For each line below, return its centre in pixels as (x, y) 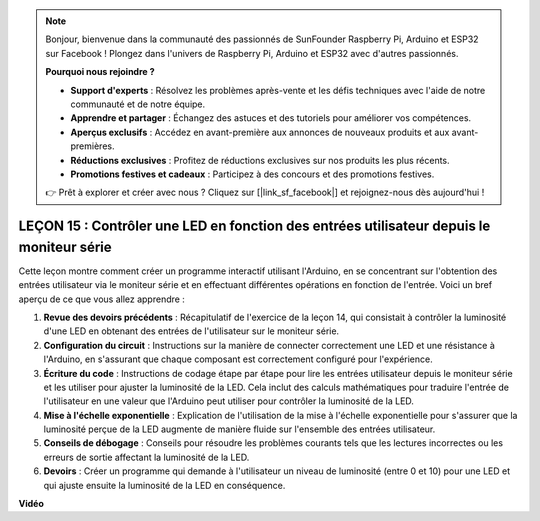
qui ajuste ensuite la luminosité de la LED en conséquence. (164, 485)
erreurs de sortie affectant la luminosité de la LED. (146, 457)
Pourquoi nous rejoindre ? (100, 72)
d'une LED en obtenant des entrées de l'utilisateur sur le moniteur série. (191, 331)
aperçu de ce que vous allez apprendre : (101, 299)
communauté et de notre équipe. (138, 104)
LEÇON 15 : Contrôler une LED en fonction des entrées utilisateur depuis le (254, 226)
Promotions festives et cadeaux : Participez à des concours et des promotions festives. (252, 174)
